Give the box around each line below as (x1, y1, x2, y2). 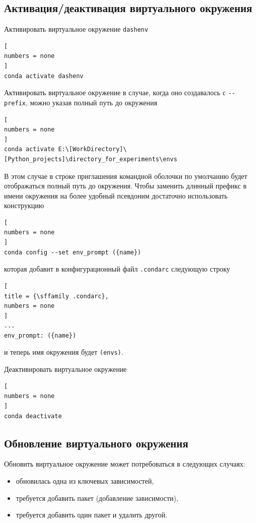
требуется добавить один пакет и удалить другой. (16, 509, 167, 520)
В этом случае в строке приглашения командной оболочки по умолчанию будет (4, 170, 247, 181)
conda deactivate (4, 412, 62, 420)
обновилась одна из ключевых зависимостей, (16, 475, 154, 486)
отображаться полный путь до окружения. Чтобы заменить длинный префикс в (4, 180, 247, 191)
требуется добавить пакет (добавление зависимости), (16, 492, 178, 503)
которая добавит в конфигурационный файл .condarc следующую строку (4, 264, 230, 274)
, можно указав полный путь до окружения (25, 97, 158, 107)
